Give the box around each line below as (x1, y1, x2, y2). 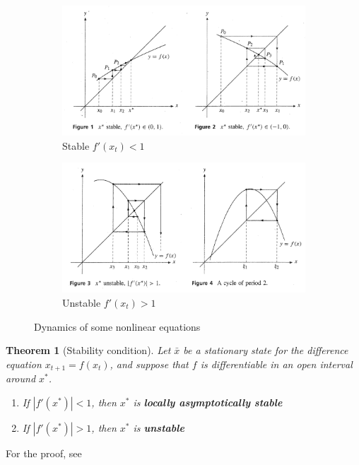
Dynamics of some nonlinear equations (34, 319, 201, 334)
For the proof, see (6, 445, 82, 460)
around (6, 371, 36, 386)
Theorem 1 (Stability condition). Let (6, 343, 171, 358)
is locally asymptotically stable (133, 394, 283, 409)
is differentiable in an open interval (200, 356, 353, 371)
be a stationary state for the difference (183, 343, 348, 358)
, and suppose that (110, 356, 189, 371)
